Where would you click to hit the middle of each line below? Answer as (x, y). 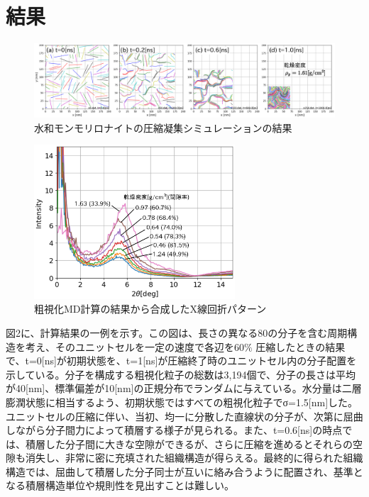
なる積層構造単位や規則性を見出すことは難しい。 (120, 485)
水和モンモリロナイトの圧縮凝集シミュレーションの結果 (163, 127)
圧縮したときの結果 (301, 346)
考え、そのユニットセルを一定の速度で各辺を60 (134, 346)
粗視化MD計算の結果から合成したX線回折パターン (150, 309)
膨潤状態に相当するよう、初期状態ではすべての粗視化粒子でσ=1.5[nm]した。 (182, 402)
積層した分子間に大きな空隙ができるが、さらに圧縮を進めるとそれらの (189, 443)
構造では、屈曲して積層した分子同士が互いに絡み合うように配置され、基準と (184, 471)
